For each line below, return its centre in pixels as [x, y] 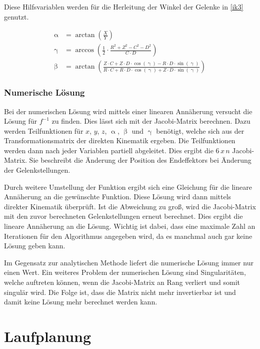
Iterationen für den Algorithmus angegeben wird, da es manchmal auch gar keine [128, 236]
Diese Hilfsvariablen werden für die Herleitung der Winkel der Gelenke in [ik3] [124, 7]
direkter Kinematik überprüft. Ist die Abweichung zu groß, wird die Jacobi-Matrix [130, 206]
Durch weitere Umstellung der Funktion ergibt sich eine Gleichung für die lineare [128, 187]
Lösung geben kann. [35, 246]
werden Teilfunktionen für [44, 130]
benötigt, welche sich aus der [200, 130]
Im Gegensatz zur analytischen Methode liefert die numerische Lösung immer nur [129, 262]
